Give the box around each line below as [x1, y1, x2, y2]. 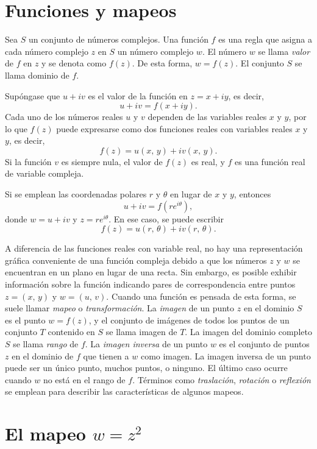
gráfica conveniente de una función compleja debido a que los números [5, 253, 267, 266]
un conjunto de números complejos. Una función [28, 33, 208, 46]
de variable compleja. [5, 167, 84, 180]
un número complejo [117, 44, 194, 57]
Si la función [5, 155, 52, 168]
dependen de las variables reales [148, 110, 267, 123]
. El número [202, 44, 247, 57]
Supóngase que [5, 89, 60, 102]
